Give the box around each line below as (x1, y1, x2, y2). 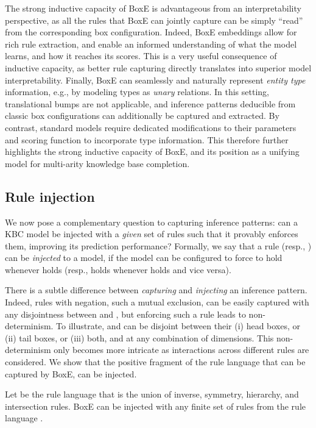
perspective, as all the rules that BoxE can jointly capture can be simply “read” (5, 13, 303, 26)
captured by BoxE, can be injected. (5, 367, 137, 380)
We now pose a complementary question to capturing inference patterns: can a (5, 215, 298, 228)
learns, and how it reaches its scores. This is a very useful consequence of (5, 49, 277, 62)
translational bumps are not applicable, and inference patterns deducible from (5, 97, 296, 110)
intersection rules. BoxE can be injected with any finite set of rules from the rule (5, 399, 306, 412)
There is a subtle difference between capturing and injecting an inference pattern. (5, 284, 307, 296)
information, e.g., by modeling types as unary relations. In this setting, (5, 85, 269, 98)
